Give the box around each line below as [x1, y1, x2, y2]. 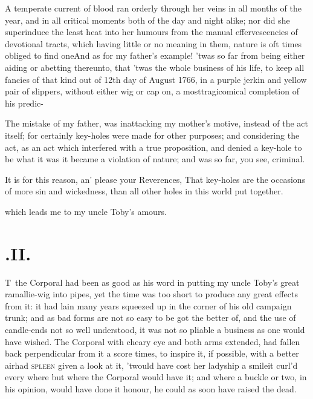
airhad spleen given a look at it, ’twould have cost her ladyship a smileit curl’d [5, 358, 298, 371]
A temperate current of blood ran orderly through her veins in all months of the [5, 2, 302, 14]
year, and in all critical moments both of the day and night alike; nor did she [5, 13, 290, 26]
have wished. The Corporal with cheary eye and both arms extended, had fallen [5, 335, 300, 348]
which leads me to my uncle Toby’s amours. [5, 205, 167, 217]
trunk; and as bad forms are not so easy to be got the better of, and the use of [5, 311, 296, 324]
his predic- [5, 96, 44, 109]
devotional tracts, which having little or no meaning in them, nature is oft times [5, 37, 302, 50]
